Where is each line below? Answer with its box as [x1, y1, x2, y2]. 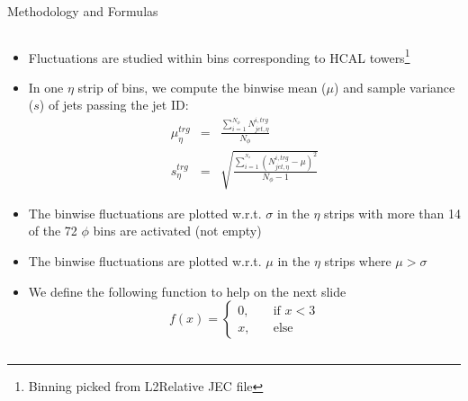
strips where [324, 251, 391, 270]
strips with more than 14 [324, 203, 461, 222]
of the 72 [28, 221, 77, 240]
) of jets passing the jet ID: [39, 95, 189, 114]
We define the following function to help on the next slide [28, 281, 346, 300]
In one [28, 77, 64, 96]
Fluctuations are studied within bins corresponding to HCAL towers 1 [28, 45, 410, 67]
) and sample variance [334, 77, 455, 96]
